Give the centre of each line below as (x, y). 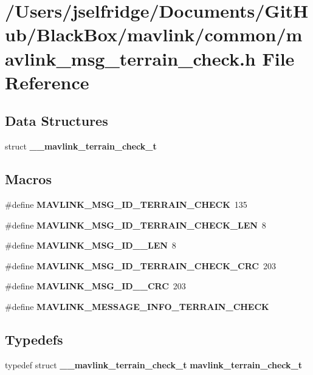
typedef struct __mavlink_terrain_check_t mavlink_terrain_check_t (153, 364)
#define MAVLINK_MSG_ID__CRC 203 (95, 286)
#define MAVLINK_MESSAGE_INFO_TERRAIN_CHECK (137, 306)
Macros (28, 179)
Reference (47, 82)
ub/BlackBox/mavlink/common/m (154, 34)
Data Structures (57, 121)
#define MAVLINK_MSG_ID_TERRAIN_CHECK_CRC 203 (140, 265)
